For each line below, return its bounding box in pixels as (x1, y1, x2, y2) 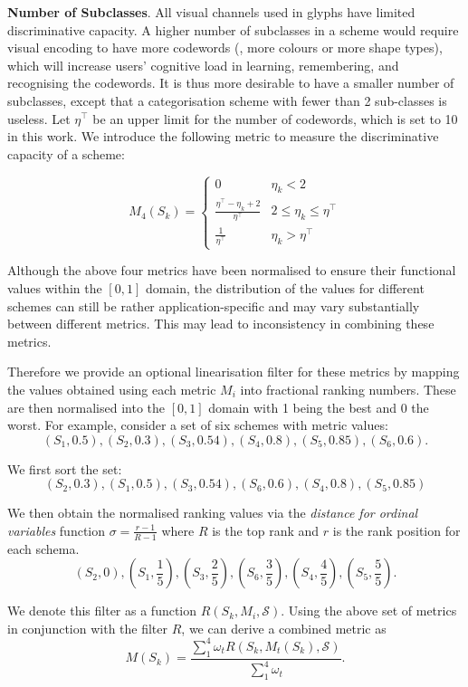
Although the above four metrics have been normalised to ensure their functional (7, 261, 456, 280)
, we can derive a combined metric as (181, 618, 387, 637)
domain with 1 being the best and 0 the (208, 397, 429, 416)
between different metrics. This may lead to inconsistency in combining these (7, 314, 435, 333)
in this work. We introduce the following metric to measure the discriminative (7, 127, 439, 146)
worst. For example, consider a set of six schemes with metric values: (7, 415, 388, 434)
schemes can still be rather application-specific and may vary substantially (7, 296, 420, 315)
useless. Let (7, 109, 71, 128)
